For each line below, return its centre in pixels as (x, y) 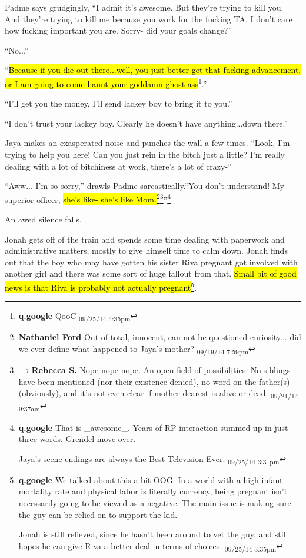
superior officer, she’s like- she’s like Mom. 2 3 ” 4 (88, 198)
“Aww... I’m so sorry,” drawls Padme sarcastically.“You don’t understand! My (144, 186)
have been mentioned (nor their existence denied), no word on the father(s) (154, 381)
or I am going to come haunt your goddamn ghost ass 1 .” (106, 82)
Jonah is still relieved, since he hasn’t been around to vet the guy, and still (153, 534)
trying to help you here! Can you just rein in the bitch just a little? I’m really (145, 154)
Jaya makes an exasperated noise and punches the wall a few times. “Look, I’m (147, 143)
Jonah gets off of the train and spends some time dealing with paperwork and (145, 239)
